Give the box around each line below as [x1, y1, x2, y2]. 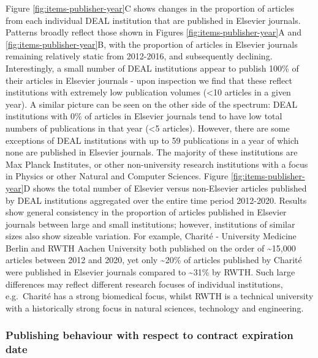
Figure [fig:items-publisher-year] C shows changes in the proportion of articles [6, 2, 295, 14]
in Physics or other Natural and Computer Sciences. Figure [6, 170, 229, 182]
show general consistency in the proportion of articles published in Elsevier [6, 206, 287, 218]
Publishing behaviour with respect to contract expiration [6, 327, 293, 343]
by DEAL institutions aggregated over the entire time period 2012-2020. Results [6, 193, 307, 206]
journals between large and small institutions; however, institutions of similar [6, 217, 295, 230]
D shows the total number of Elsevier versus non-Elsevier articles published [23, 181, 307, 194]
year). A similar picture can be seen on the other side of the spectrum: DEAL [6, 97, 298, 110]
